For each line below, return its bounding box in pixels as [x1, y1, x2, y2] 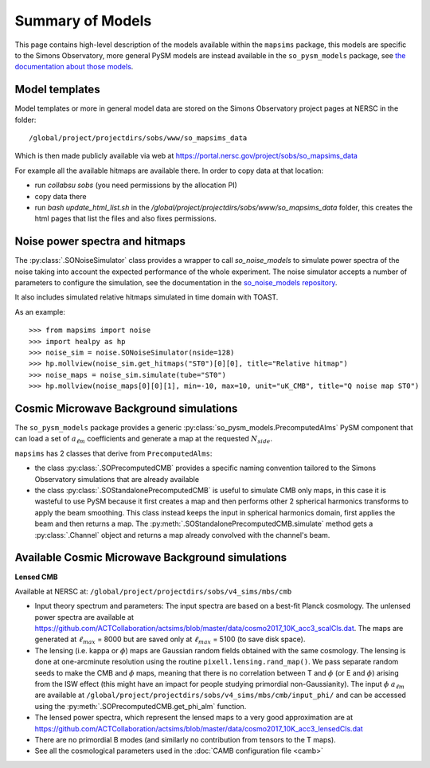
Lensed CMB [14, 572, 58, 582]
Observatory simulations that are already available [34, 474, 199, 484]
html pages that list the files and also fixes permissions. [34, 214, 217, 223]
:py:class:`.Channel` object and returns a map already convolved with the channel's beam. [34, 530, 330, 539]
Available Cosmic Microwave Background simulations [14, 551, 287, 565]
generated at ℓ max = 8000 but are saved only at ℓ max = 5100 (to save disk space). [34, 634, 306, 646]
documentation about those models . [14, 62, 134, 72]
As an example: [14, 307, 65, 316]
